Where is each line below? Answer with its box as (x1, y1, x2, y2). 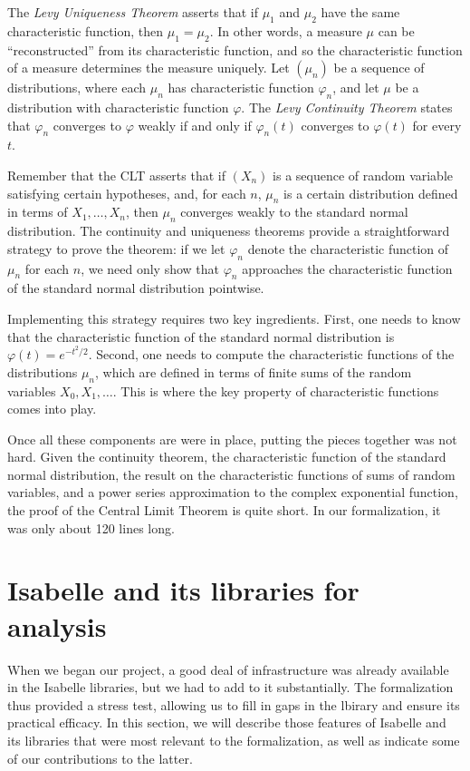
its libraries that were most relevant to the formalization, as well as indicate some (7, 730, 460, 749)
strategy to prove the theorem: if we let (7, 239, 225, 258)
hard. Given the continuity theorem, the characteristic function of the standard (7, 447, 446, 466)
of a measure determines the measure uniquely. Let (7, 58, 290, 77)
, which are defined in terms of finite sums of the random (95, 362, 412, 381)
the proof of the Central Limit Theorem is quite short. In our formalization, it (7, 501, 441, 520)
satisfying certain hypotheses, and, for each (7, 183, 246, 202)
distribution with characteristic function (7, 97, 229, 116)
